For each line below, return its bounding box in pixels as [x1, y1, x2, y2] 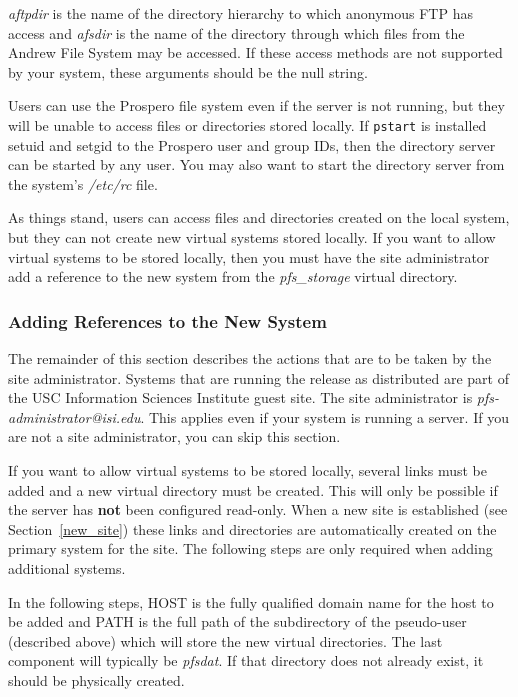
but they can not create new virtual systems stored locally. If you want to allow [8, 227, 496, 247]
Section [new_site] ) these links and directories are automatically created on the [8, 518, 497, 539]
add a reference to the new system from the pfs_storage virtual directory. [8, 266, 458, 287]
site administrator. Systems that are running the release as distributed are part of [8, 367, 509, 388]
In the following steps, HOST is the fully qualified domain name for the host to [8, 591, 494, 612]
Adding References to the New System [8, 308, 327, 333]
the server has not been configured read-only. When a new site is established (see [8, 499, 508, 520]
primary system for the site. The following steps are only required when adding [8, 538, 493, 559]
